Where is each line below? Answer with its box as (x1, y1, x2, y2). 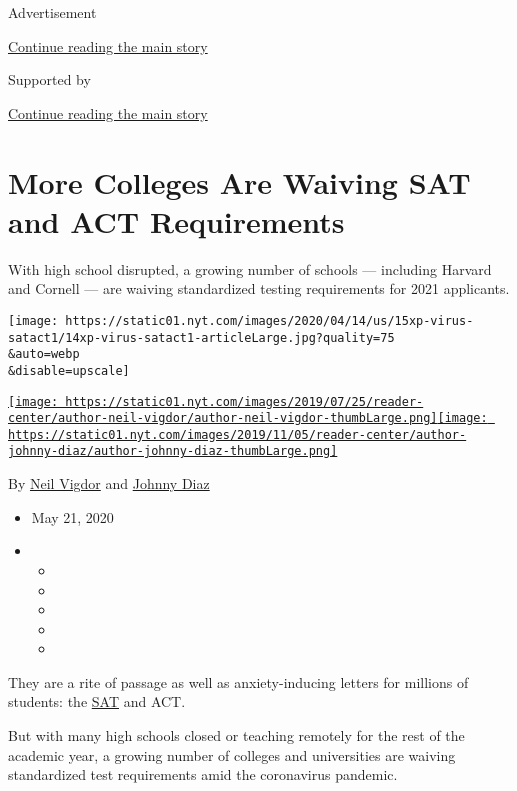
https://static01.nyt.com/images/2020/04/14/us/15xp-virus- (65, 313, 474, 328)
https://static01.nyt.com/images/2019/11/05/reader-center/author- (8, 427, 467, 442)
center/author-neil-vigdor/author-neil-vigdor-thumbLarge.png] (8, 411, 438, 426)
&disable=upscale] (8, 363, 130, 378)
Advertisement (8, 2, 97, 22)
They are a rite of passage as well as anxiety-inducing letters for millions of (8, 671, 469, 692)
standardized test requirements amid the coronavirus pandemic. (8, 764, 398, 785)
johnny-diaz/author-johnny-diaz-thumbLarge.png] (8, 444, 338, 459)
